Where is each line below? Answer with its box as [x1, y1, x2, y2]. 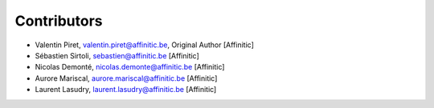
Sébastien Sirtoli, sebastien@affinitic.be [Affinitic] [35, 50, 200, 60]
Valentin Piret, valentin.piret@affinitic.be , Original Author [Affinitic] [35, 40, 255, 50]
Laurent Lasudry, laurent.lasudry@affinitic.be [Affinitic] [35, 85, 217, 94]
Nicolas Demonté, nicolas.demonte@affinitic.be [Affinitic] [35, 62, 225, 72]
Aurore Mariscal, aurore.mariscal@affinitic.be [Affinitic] [35, 73, 218, 83]
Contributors [14, 12, 104, 30]
